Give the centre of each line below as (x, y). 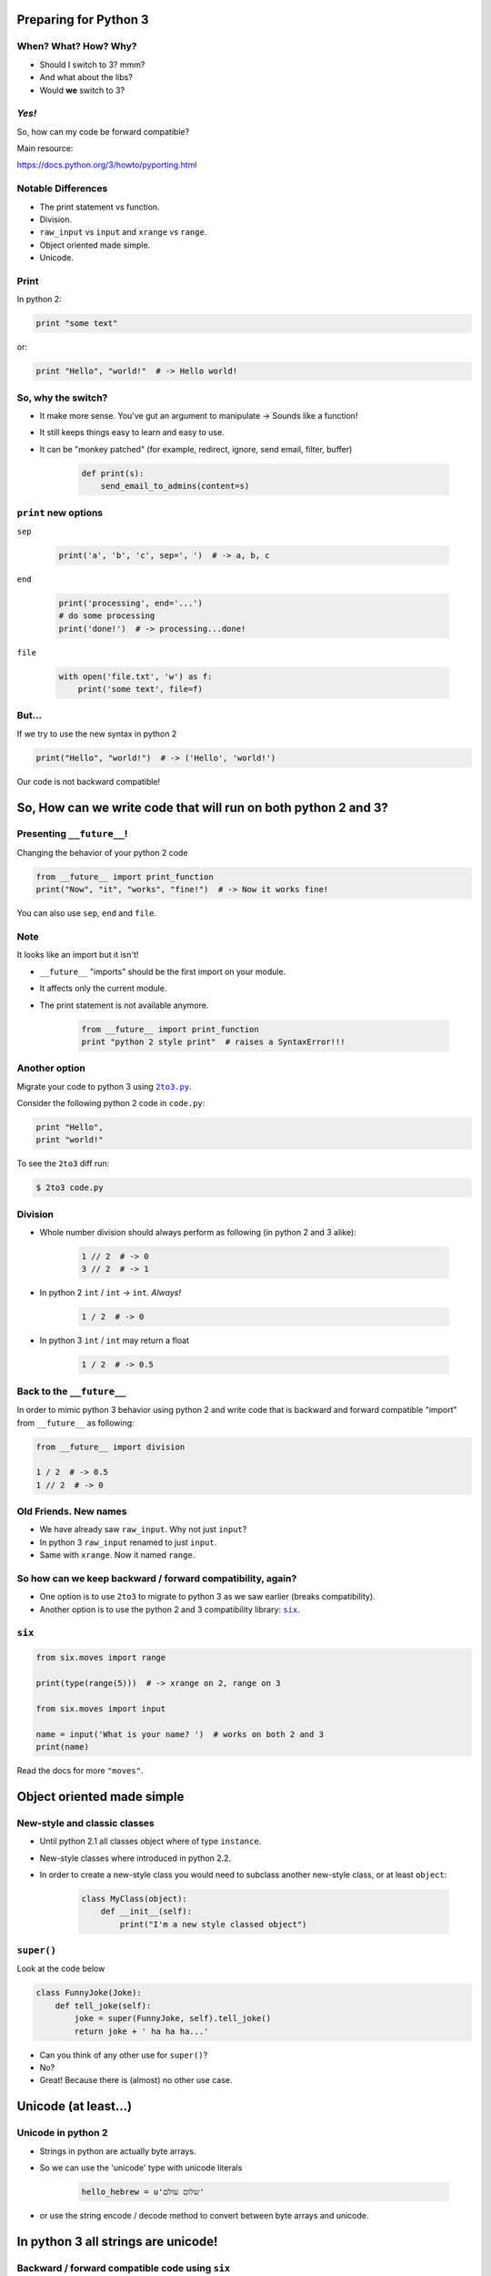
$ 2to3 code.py (70, 1188)
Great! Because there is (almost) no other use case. (136, 2080)
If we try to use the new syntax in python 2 (97, 734)
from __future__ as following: (76, 1422)
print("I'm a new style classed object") (213, 1924)
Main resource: (45, 148)
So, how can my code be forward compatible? (103, 131)
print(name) (63, 1747)
